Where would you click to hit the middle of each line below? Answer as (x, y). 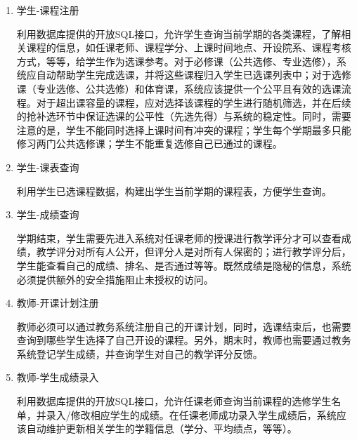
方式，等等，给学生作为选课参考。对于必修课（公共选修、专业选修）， (176, 61)
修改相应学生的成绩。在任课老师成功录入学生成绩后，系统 (203, 414)
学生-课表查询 (48, 167)
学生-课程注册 (48, 10)
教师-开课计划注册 (58, 303)
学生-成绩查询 (48, 214)
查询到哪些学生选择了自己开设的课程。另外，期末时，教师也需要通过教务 (184, 340)
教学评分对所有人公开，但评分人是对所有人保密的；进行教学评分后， (194, 252)
